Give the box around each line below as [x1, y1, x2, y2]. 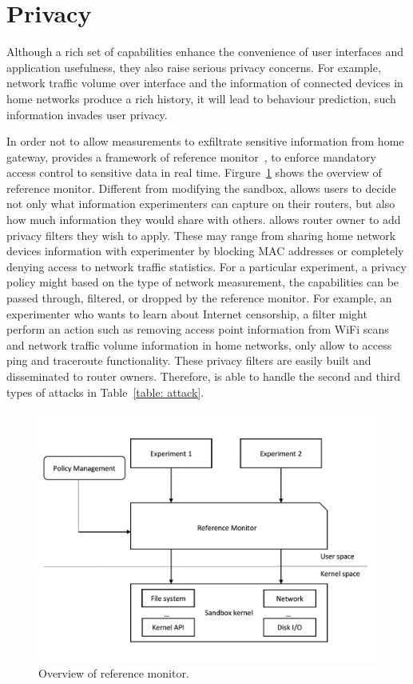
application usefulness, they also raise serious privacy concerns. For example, [6, 58, 381, 75]
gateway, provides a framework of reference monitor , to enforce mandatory [6, 148, 376, 165]
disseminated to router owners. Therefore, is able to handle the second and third [6, 368, 400, 384]
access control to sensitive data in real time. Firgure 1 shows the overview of [6, 164, 382, 181]
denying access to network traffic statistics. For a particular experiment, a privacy [6, 258, 407, 274]
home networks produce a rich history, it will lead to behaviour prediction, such [6, 90, 396, 106]
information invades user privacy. [6, 106, 168, 122]
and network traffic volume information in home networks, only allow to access [6, 336, 392, 353]
